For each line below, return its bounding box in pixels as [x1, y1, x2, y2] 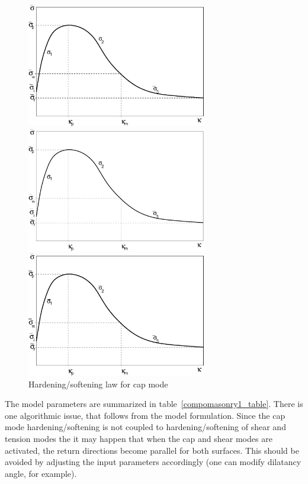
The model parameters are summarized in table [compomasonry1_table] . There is [5, 398, 303, 410]
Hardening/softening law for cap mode [28, 377, 168, 390]
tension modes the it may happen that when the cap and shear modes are [5, 432, 272, 444]
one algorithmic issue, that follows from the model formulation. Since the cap [5, 409, 285, 421]
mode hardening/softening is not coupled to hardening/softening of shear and [5, 421, 286, 433]
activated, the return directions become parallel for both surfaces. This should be [5, 444, 299, 456]
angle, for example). [5, 467, 77, 479]
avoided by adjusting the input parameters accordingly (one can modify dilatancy [5, 456, 301, 468]
